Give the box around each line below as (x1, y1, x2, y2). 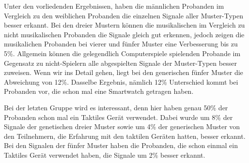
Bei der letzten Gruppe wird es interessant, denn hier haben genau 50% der (4, 102, 228, 112)
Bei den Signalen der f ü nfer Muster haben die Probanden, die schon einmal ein (4, 140, 238, 150)
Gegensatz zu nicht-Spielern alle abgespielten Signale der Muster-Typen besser (4, 58, 237, 68)
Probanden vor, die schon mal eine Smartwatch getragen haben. (4, 86, 194, 96)
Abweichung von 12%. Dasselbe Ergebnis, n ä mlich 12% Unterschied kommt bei (4, 76, 238, 87)
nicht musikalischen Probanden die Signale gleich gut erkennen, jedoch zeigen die (4, 29, 245, 39)
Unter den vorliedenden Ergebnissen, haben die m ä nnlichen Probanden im (4, 1, 224, 11)
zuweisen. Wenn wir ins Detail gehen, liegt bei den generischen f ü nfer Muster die (4, 67, 243, 77)
